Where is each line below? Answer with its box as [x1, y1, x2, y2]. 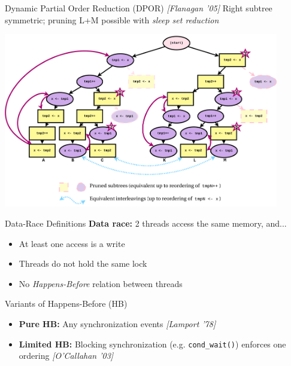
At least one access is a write [19, 237, 125, 249]
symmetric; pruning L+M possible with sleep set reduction [5, 13, 219, 26]
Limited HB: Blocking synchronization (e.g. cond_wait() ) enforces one [19, 337, 286, 350]
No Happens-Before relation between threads [19, 277, 183, 289]
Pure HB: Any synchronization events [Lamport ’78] [19, 317, 216, 330]
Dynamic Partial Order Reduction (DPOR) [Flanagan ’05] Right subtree [5, 2, 272, 14]
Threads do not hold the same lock [19, 257, 147, 270]
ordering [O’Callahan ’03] [19, 349, 114, 362]
